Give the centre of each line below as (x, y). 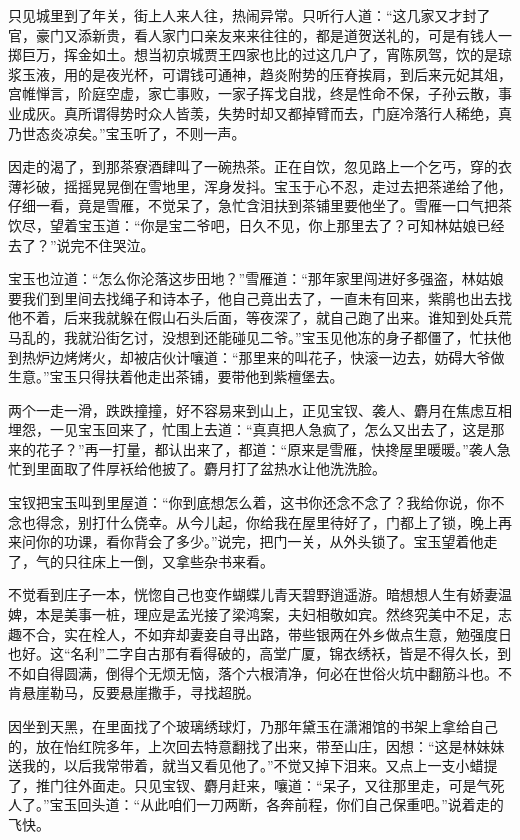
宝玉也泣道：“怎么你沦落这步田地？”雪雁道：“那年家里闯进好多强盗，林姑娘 (256, 278)
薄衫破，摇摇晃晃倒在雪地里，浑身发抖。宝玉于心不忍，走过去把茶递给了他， (260, 185)
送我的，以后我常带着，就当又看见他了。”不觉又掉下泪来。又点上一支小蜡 (246, 765)
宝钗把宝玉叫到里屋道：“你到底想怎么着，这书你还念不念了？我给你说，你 (249, 502)
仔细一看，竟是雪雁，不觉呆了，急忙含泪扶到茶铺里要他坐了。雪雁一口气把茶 (260, 205)
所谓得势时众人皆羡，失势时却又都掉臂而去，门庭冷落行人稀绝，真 (294, 112)
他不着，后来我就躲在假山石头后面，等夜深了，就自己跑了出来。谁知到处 (246, 317)
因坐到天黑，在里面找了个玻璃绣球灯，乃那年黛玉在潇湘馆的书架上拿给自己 (253, 726)
